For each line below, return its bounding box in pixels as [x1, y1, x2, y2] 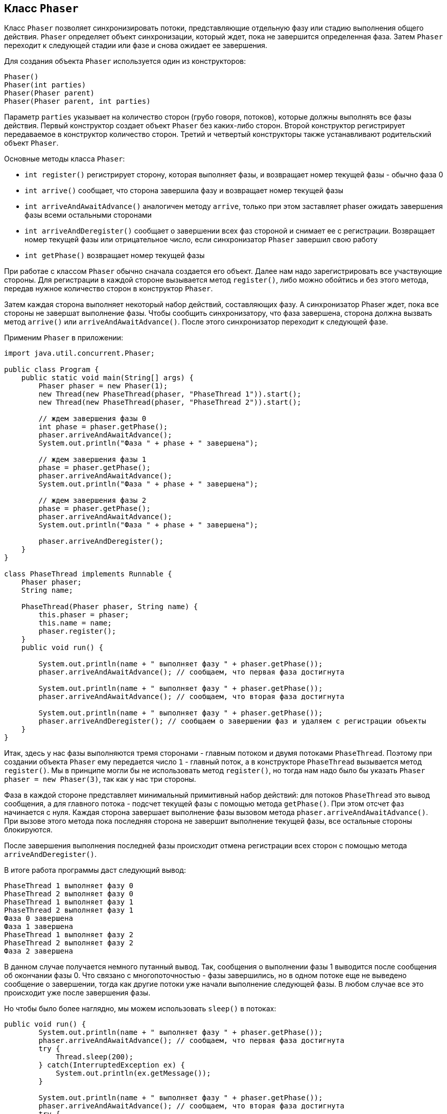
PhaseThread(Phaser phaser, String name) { [21, 602, 198, 611]
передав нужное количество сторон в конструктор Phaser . [4, 284, 213, 293]
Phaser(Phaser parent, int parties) [4, 97, 151, 106]
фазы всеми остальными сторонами [25, 211, 152, 220]
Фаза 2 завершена [4, 947, 73, 956]
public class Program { [4, 365, 99, 374]
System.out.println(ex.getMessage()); [56, 1069, 211, 1078]
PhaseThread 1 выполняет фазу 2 [4, 931, 133, 939]
